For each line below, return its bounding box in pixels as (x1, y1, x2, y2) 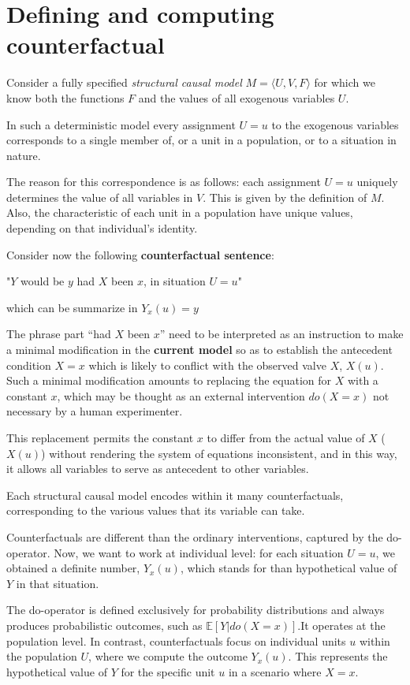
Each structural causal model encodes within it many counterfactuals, (6, 486, 344, 503)
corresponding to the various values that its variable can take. (6, 502, 305, 519)
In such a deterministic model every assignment (6, 116, 236, 132)
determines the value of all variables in (6, 188, 193, 205)
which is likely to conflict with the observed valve (88, 356, 326, 373)
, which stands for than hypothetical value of (180, 560, 397, 576)
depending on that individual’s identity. (6, 220, 198, 236)
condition (6, 356, 51, 373)
